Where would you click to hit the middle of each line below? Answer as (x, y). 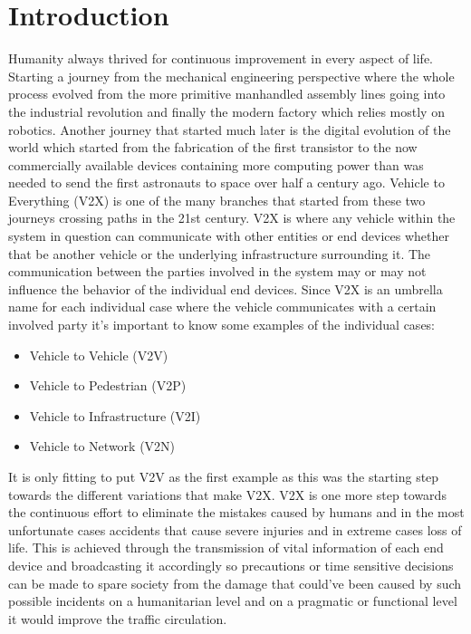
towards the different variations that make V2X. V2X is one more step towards (227, 494)
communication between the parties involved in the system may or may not (217, 271)
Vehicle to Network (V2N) (102, 446)
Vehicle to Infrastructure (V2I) (115, 415)
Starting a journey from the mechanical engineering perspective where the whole (231, 76)
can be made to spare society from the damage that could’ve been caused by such (235, 583)
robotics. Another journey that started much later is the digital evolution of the (230, 129)
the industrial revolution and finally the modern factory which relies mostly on (226, 111)
